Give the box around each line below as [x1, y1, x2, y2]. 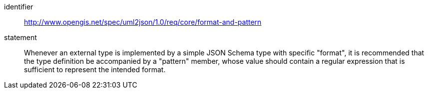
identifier [4, 2, 33, 11]
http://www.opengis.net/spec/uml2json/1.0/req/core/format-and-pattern [24, 18, 262, 26]
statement [4, 33, 37, 42]
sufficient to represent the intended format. [24, 65, 166, 74]
